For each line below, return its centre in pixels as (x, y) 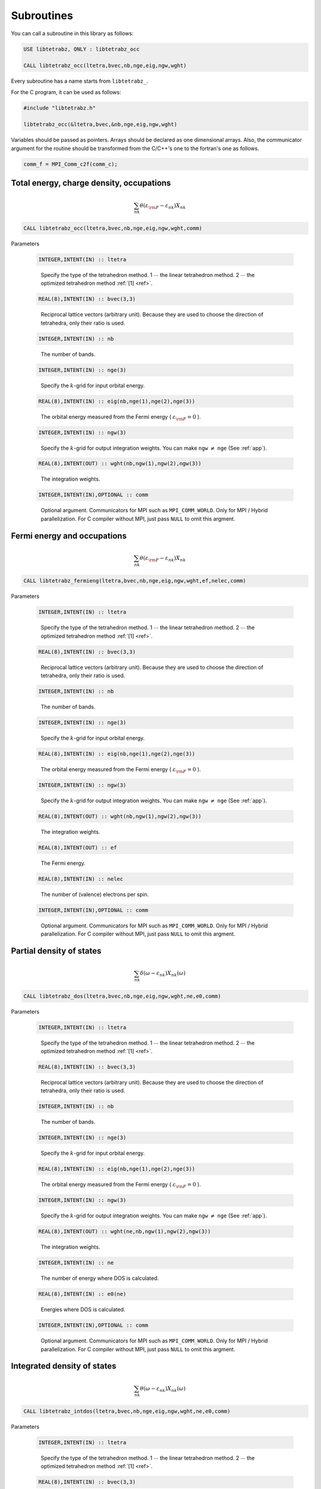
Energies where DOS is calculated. (83, 1310)
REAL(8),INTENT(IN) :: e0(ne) (82, 1294)
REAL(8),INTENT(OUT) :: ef (78, 848)
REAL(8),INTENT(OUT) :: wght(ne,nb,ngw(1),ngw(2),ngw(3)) (125, 1232)
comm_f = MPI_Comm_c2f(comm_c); (71, 164)
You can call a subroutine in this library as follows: (72, 33)
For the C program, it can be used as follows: (66, 92)
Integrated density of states (64, 1366)
